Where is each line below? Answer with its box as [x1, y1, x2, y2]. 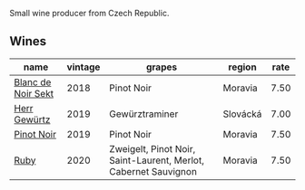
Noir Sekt [14, 87, 54, 100]
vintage [66, 61, 101, 73]
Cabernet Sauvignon [108, 165, 198, 177]
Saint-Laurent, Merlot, [108, 154, 204, 166]
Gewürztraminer [108, 108, 179, 120]
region [228, 61, 257, 73]
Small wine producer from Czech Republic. [9, 8, 170, 18]
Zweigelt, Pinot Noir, [108, 142, 196, 155]
